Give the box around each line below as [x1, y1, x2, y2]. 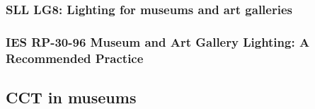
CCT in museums [6, 86, 137, 108]
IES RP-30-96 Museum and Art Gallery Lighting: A [6, 33, 310, 50]
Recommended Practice [6, 49, 144, 67]
